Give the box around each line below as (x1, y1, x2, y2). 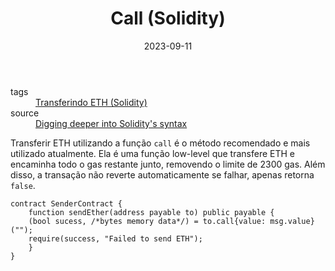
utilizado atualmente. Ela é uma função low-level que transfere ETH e (10, 147, 296, 159)
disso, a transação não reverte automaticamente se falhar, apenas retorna (10, 168, 315, 181)
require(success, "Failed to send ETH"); (28, 233, 203, 244)
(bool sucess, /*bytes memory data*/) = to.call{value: (28, 216, 267, 226)
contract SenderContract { (10, 198, 123, 209)
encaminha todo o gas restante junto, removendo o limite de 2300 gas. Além (10, 158, 326, 170)
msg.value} (269, 216, 315, 226)
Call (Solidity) (110, 7, 226, 30)
